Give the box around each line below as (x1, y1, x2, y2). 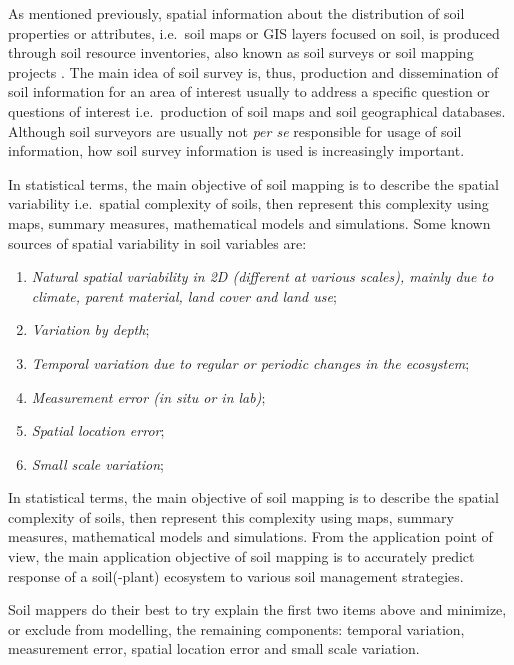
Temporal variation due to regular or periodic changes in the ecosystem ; (31, 352, 470, 373)
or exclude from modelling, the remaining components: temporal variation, (8, 618, 465, 639)
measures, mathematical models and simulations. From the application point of (8, 526, 493, 547)
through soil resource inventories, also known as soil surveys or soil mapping (8, 42, 474, 63)
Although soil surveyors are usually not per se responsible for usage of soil (8, 120, 462, 141)
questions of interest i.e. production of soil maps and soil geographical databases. (8, 100, 506, 121)
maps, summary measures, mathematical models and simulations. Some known (8, 212, 491, 233)
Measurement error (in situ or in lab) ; (31, 386, 266, 407)
